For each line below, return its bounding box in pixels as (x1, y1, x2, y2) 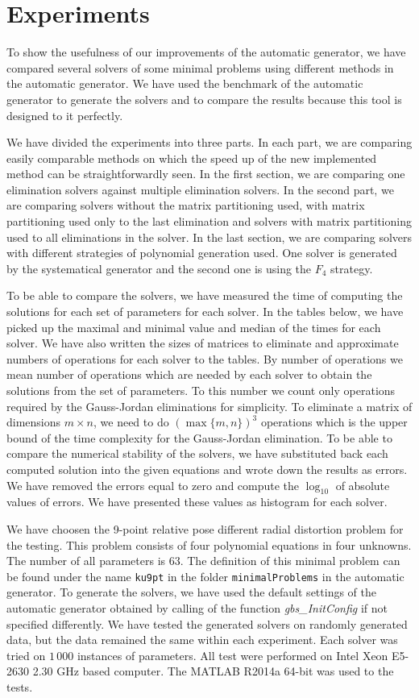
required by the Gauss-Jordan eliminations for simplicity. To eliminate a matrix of (6, 397, 413, 414)
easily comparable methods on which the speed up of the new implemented (6, 149, 377, 166)
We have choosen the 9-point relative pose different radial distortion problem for (6, 520, 404, 537)
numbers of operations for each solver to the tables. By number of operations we (6, 350, 403, 367)
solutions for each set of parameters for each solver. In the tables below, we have (6, 303, 404, 320)
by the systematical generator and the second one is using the (6, 260, 312, 276)
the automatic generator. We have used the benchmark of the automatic (6, 75, 363, 92)
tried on (6, 646, 46, 663)
